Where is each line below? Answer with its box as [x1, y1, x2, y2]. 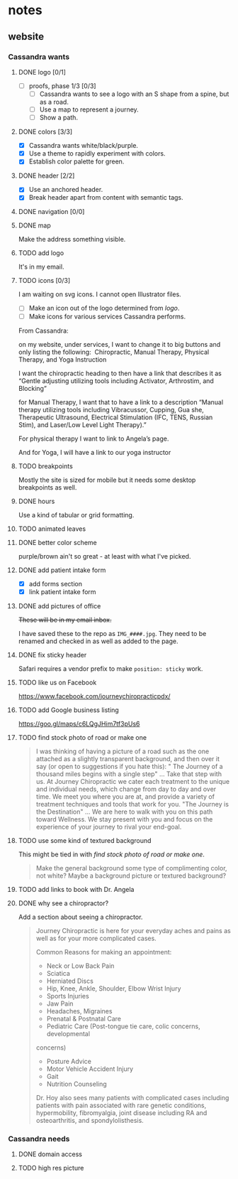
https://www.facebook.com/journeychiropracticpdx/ [18, 691, 171, 700]
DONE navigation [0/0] [18, 208, 85, 216]
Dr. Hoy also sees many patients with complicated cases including [35, 1093, 229, 1102]
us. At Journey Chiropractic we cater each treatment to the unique [35, 777, 229, 785]
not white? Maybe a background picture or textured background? [35, 871, 226, 880]
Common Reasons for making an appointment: [35, 947, 172, 956]
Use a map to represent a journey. [39, 105, 139, 114]
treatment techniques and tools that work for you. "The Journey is [35, 800, 229, 808]
